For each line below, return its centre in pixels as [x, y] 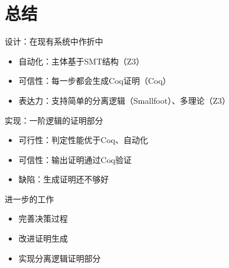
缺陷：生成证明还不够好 [64, 179]
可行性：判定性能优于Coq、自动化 [83, 140]
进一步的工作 [29, 199]
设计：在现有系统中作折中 [54, 41]
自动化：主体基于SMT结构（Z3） [81, 61]
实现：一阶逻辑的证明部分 [54, 120]
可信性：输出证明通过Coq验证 [75, 159]
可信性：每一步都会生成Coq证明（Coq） [95, 81]
